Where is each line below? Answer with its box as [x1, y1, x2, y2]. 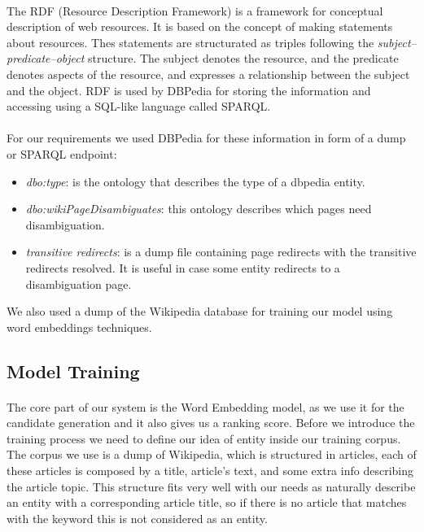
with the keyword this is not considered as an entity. [7, 509, 268, 526]
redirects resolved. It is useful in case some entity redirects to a [25, 259, 340, 276]
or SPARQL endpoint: [7, 145, 117, 162]
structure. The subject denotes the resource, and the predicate [88, 50, 399, 67]
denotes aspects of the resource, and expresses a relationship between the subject [7, 65, 410, 82]
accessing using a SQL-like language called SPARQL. [7, 98, 271, 115]
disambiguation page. [25, 275, 132, 292]
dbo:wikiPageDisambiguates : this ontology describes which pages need [25, 200, 372, 217]
